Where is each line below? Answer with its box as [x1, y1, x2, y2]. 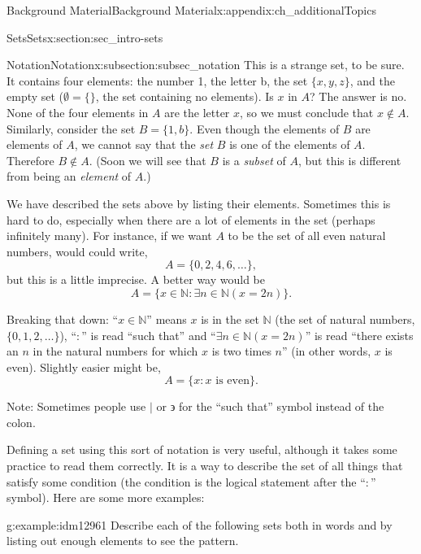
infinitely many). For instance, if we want [7, 227, 212, 244]
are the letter [164, 103, 230, 120]
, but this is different [297, 151, 401, 168]
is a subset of [222, 151, 286, 168]
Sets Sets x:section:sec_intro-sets [7, 28, 163, 46]
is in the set [201, 310, 259, 327]
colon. [7, 413, 36, 430]
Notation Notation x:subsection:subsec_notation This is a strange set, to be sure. [7, 56, 405, 73]
